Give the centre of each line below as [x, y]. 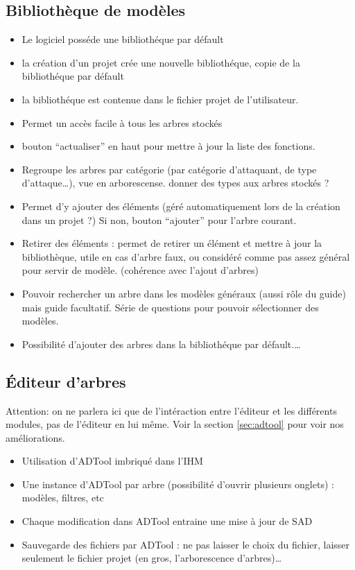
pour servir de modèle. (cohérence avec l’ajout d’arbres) [140, 270]
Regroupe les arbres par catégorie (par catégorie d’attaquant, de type [169, 169]
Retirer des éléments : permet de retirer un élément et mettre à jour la [172, 243]
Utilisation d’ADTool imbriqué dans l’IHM [112, 461]
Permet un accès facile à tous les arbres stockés [122, 122]
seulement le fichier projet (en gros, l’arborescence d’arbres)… [152, 558]
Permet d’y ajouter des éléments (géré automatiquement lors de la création [181, 206]
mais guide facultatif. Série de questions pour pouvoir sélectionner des [170, 307]
